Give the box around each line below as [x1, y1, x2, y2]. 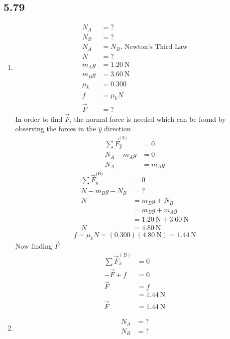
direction [104, 123, 131, 134]
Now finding [15, 241, 52, 251]
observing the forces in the [15, 123, 96, 134]
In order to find [15, 113, 63, 124]
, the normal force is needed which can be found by [69, 113, 226, 124]
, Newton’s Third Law [120, 43, 188, 51]
